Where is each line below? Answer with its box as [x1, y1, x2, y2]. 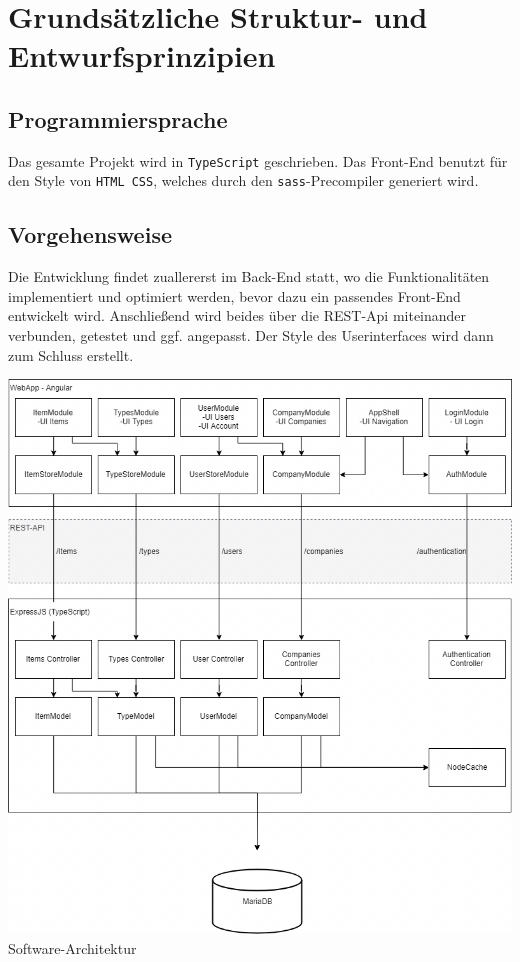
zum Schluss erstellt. [8, 344, 134, 365]
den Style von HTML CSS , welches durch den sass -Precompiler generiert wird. [8, 170, 479, 191]
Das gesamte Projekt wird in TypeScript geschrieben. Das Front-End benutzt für [8, 150, 508, 171]
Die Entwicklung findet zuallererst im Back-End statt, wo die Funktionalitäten [8, 266, 490, 287]
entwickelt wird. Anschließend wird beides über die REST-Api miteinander [8, 305, 467, 326]
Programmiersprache [8, 103, 228, 134]
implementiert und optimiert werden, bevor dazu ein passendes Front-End [8, 285, 461, 306]
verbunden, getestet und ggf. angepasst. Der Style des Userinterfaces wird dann [8, 325, 494, 346]
